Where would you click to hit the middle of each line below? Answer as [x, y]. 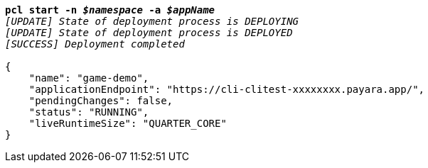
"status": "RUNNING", [89, 112]
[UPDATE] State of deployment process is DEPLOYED [149, 33]
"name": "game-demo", [89, 78]
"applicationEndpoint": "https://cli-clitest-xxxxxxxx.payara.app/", [227, 89]
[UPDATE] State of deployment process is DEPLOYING [152, 21]
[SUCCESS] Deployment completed [95, 44]
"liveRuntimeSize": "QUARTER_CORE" [128, 123]
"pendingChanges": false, [101, 101]
